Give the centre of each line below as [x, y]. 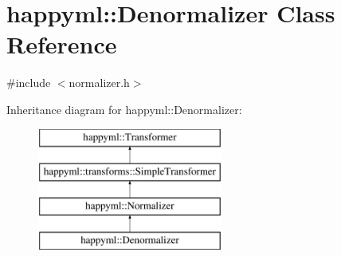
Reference [62, 44]
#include [29, 83]
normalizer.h [99, 83]
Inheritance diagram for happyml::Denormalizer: [124, 109]
